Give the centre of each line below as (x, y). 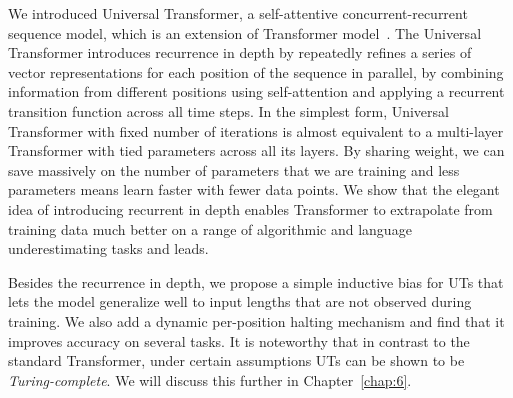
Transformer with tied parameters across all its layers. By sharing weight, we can (256, 150)
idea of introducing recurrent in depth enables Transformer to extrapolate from (250, 208)
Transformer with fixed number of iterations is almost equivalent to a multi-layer (256, 130)
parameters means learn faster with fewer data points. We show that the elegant (254, 189)
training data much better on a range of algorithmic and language (210, 228)
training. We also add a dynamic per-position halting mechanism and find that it (256, 320)
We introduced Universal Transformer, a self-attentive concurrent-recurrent (238, 13)
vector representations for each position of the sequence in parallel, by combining (256, 71)
